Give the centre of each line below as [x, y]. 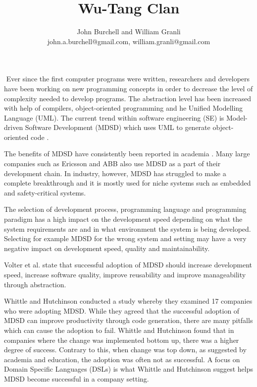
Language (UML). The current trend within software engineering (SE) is [114, 117]
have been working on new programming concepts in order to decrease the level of [128, 88]
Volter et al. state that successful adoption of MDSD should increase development [128, 265]
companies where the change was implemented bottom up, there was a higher [122, 340]
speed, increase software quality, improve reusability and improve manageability [125, 274]
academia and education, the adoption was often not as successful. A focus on [122, 359]
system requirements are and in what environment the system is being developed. [128, 228]
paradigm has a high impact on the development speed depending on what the [123, 219]
